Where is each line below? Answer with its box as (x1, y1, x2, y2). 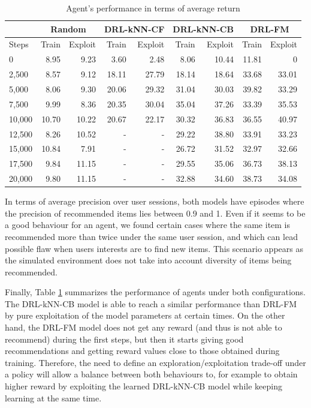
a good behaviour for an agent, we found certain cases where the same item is (5, 218, 291, 231)
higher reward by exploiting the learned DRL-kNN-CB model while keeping (5, 380, 282, 392)
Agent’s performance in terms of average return (66, 2, 240, 14)
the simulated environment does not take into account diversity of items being (5, 254, 292, 266)
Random (50, 22, 86, 35)
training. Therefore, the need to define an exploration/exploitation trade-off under (5, 356, 306, 368)
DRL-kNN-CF (104, 22, 165, 35)
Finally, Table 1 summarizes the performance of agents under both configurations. (5, 286, 306, 298)
